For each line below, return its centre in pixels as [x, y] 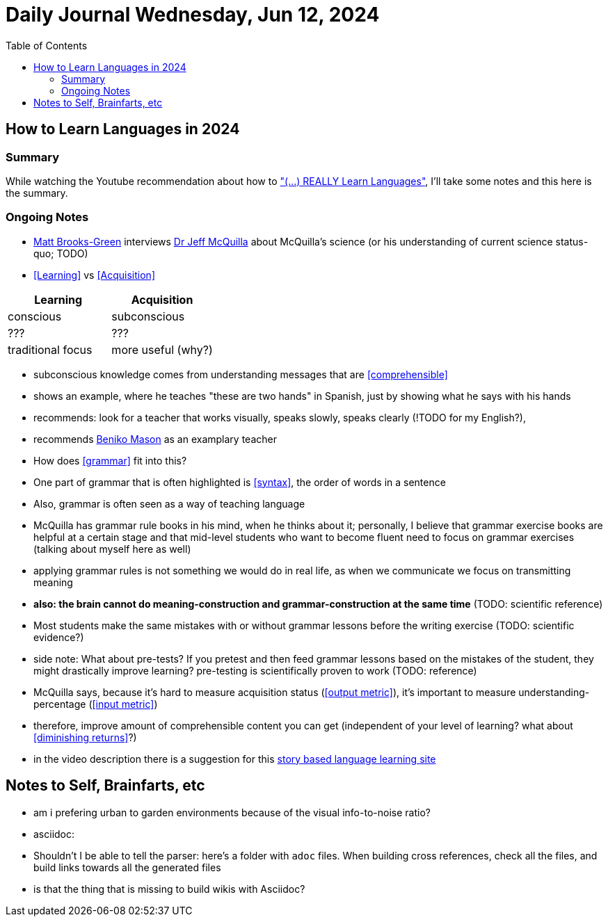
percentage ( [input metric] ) [96, 704]
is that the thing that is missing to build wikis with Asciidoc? [169, 889]
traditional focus [50, 349]
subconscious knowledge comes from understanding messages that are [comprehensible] [241, 374]
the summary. [37, 193]
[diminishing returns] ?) [85, 737]
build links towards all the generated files [127, 867]
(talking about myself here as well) [112, 549]
